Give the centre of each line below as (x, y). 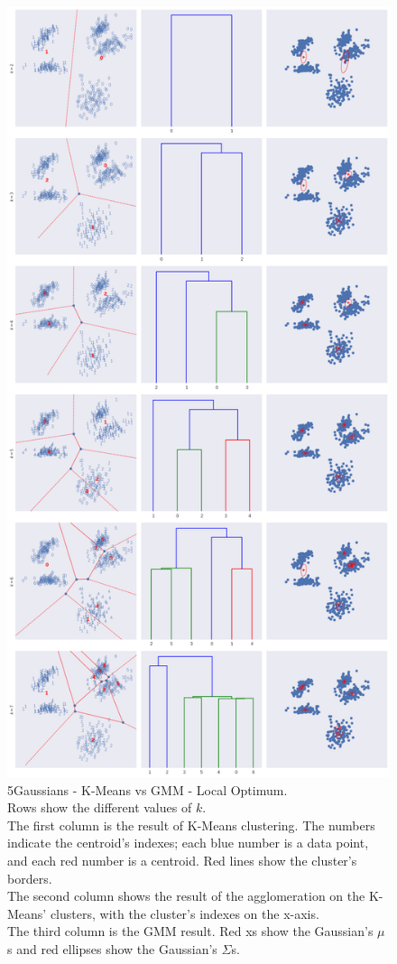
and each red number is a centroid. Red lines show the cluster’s (182, 860)
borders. (30, 878)
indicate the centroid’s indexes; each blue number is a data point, (188, 843)
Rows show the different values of (100, 807)
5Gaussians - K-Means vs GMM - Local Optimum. (148, 789)
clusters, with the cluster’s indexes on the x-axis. (185, 913)
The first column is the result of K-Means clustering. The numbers (191, 825)
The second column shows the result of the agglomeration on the (186, 896)
